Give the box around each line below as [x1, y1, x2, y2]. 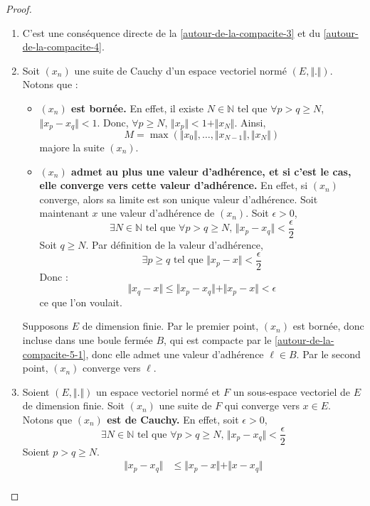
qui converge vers [224, 398, 300, 413]
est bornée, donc [292, 318, 364, 333]
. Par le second [296, 346, 361, 361]
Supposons [22, 318, 69, 333]
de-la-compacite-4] [22, 39, 102, 54]
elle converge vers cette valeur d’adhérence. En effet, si [39, 178, 308, 193]
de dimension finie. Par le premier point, [82, 318, 259, 333]
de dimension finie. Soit [22, 398, 125, 413]
